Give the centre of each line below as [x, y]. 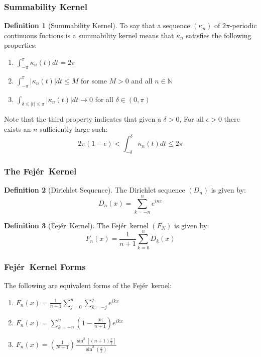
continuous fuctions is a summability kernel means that [89, 35]
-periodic [243, 25]
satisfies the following [219, 35]
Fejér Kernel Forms [45, 266]
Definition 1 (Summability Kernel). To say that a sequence [97, 25]
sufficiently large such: [74, 129]
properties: [21, 45]
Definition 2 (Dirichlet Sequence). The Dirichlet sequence [95, 190]
